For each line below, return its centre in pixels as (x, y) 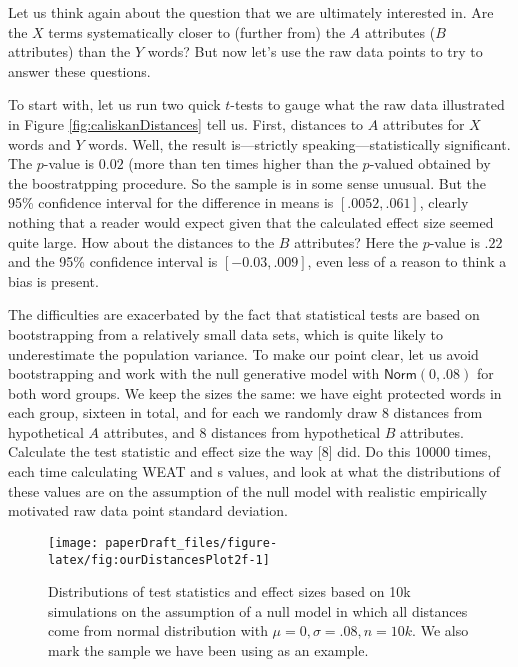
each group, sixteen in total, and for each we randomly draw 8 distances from (245, 412)
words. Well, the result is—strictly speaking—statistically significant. (299, 143)
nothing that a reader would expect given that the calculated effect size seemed (251, 221)
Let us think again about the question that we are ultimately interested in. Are (251, 12)
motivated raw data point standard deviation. (148, 510)
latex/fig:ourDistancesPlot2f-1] (159, 559)
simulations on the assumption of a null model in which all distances (258, 610)
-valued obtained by (430, 163)
